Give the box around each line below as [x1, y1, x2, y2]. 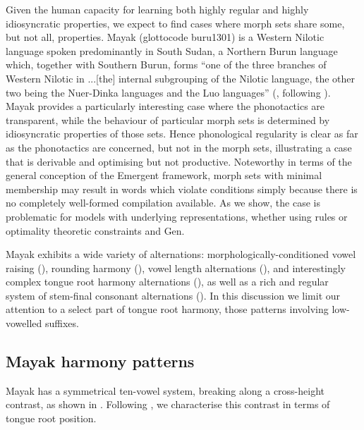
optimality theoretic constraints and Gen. [6, 223, 185, 238]
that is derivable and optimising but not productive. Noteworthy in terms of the [6, 154, 352, 168]
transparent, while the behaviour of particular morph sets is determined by [6, 112, 330, 127]
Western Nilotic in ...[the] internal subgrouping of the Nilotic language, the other [6, 70, 356, 85]
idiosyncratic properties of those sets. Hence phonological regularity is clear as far [6, 126, 358, 141]
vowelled [6, 316, 42, 331]
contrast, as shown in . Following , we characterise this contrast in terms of [6, 397, 330, 412]
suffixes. [44, 316, 79, 331]
